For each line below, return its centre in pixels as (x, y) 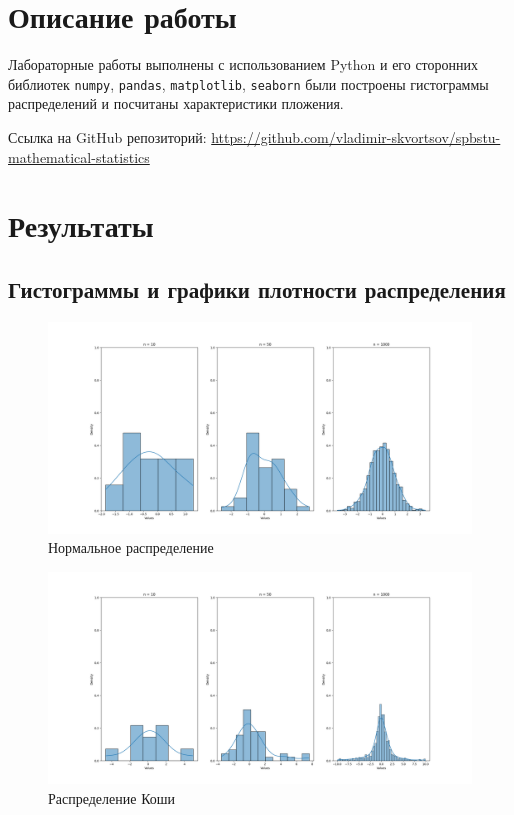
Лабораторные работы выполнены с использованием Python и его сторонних (243, 64)
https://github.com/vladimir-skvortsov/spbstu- (356, 136)
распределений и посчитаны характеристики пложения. (176, 103)
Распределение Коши (112, 797)
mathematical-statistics (79, 156)
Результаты (81, 225)
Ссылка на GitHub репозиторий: (107, 136)
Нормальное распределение (131, 547)
